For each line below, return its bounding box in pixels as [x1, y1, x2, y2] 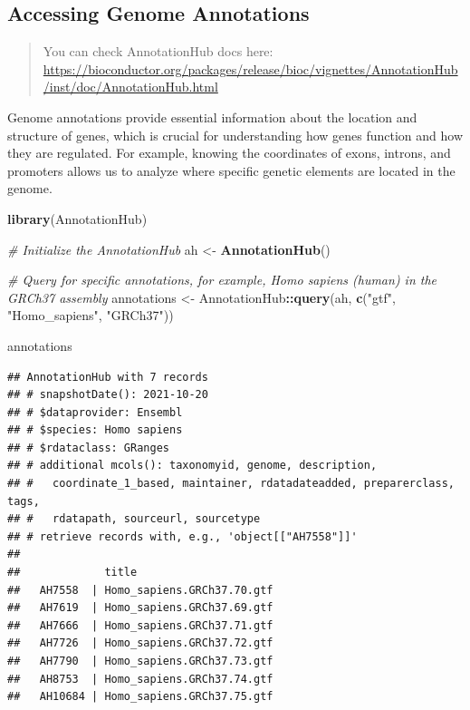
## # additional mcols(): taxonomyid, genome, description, [7, 459, 378, 472]
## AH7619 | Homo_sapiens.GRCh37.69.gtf [7, 601, 273, 615]
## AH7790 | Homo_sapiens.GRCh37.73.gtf [7, 655, 273, 668]
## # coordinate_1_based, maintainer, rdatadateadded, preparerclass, [7, 477, 455, 491]
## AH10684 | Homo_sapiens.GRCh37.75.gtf [7, 690, 273, 704]
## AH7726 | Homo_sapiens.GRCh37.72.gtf [7, 637, 273, 650]
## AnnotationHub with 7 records [7, 370, 208, 384]
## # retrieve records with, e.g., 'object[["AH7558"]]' [7, 530, 358, 543]
